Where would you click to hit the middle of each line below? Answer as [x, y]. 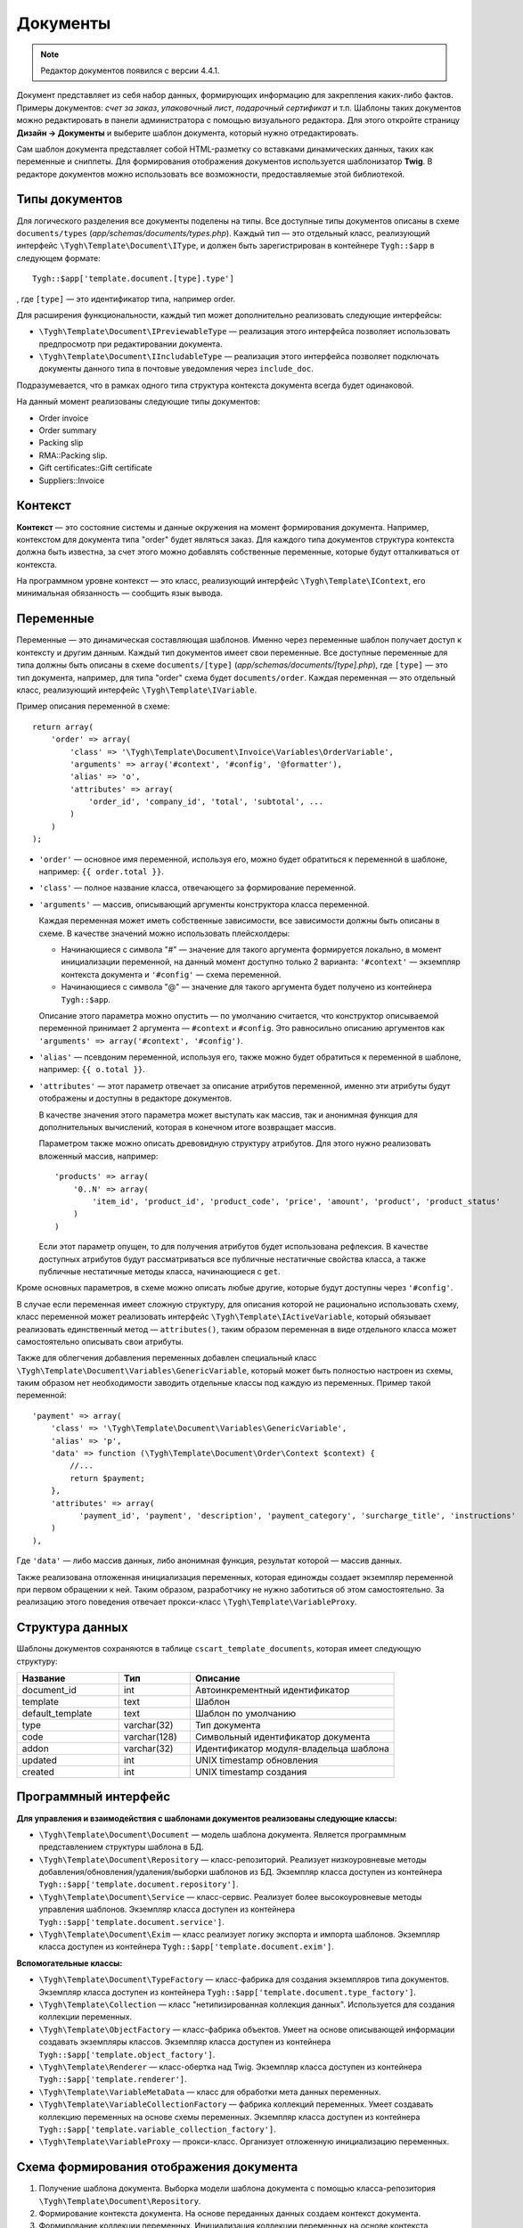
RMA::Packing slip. [73, 455]
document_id [49, 1691]
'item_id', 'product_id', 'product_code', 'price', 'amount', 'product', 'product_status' [296, 1202]
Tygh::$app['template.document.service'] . [131, 1921]
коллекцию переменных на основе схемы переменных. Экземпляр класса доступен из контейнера [229, 2117]
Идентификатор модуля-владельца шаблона [292, 1749]
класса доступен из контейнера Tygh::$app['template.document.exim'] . [186, 1946]
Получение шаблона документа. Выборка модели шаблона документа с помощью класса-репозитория [237, 2189]
